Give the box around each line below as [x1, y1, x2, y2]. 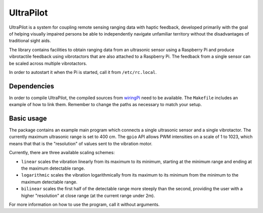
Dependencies [9, 82, 55, 90]
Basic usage [9, 114, 47, 123]
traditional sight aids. [9, 38, 51, 44]
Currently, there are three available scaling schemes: [9, 150, 115, 156]
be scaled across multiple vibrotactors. [9, 60, 87, 66]
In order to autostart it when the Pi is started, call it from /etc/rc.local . [9, 69, 157, 75]
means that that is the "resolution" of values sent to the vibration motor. [9, 141, 153, 146]
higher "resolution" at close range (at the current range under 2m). [21, 193, 155, 198]
